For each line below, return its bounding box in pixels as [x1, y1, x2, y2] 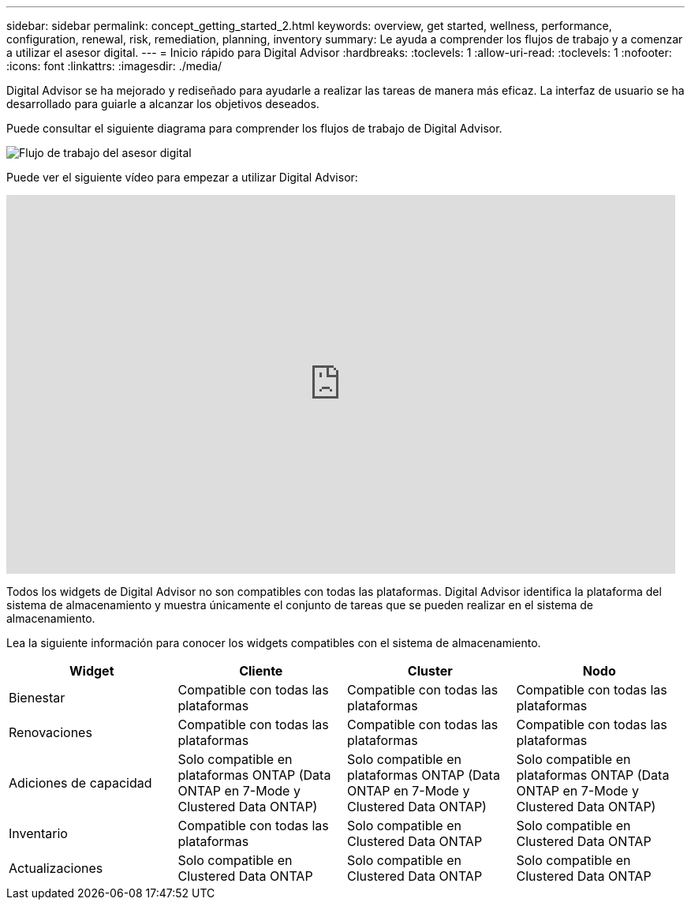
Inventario [9, 826, 68, 841]
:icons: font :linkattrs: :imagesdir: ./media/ [6, 59, 222, 73]
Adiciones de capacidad [9, 775, 152, 791]
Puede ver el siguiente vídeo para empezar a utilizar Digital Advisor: [6, 170, 358, 184]
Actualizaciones [9, 860, 103, 876]
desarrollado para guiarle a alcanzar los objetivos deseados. [6, 97, 319, 110]
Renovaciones [9, 724, 92, 740]
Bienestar [9, 690, 65, 706]
